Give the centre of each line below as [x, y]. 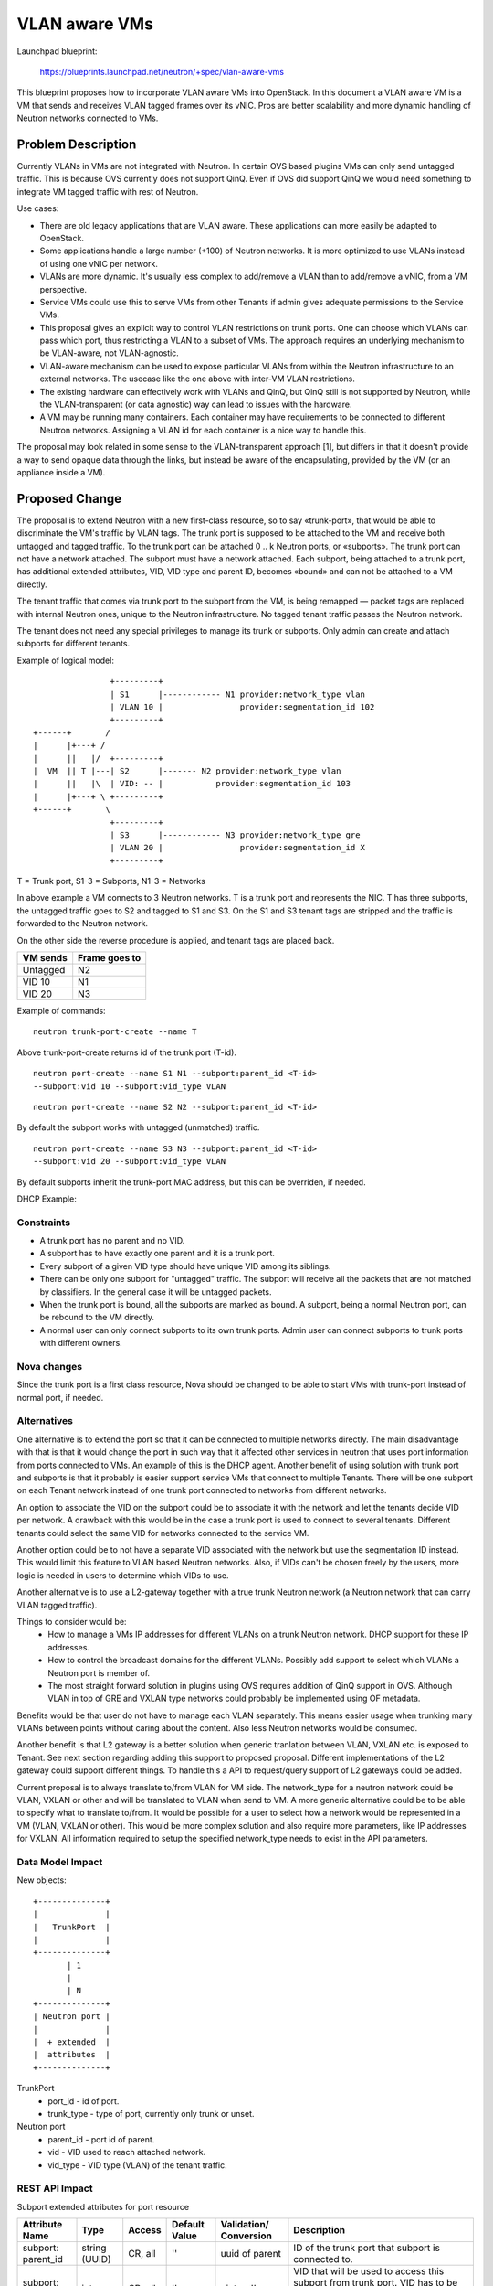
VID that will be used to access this [369, 2271]
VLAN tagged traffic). [57, 1605]
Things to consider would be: [72, 1621]
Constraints [44, 1223]
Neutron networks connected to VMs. [88, 118]
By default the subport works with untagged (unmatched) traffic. [138, 1127]
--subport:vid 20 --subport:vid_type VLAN [130, 1162]
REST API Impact [55, 2188]
